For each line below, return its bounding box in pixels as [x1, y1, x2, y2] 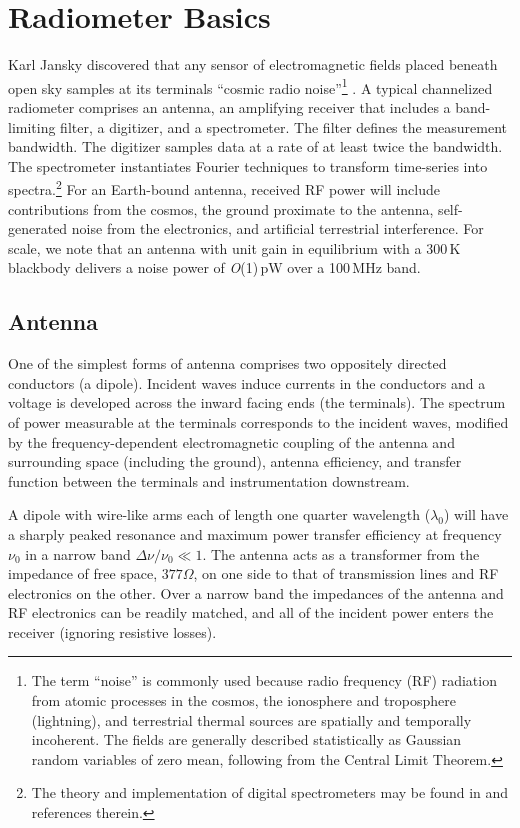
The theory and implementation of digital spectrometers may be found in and [31, 782, 509, 803]
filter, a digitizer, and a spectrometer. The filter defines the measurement [60, 116, 507, 137]
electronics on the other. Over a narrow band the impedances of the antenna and [8, 582, 504, 603]
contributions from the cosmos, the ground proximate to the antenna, [8, 198, 434, 219]
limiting [8, 116, 56, 137]
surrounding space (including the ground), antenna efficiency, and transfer [8, 451, 462, 472]
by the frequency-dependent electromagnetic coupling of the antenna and [8, 431, 455, 452]
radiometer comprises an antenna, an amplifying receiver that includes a [8, 96, 451, 117]
